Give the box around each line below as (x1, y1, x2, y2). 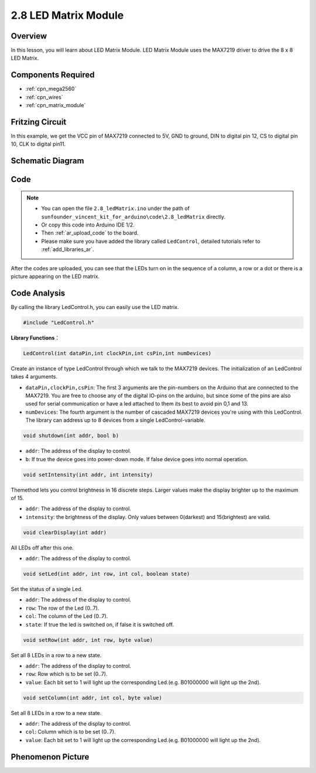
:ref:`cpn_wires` (25, 94, 64, 101)
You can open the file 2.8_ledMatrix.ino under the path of (41, 205, 190, 212)
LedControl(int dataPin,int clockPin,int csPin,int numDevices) (23, 350, 212, 356)
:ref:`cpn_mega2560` (25, 85, 77, 92)
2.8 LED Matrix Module (11, 9, 124, 22)
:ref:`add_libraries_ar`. (41, 246, 94, 253)
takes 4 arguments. (11, 373, 58, 380)
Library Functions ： (11, 334, 60, 341)
